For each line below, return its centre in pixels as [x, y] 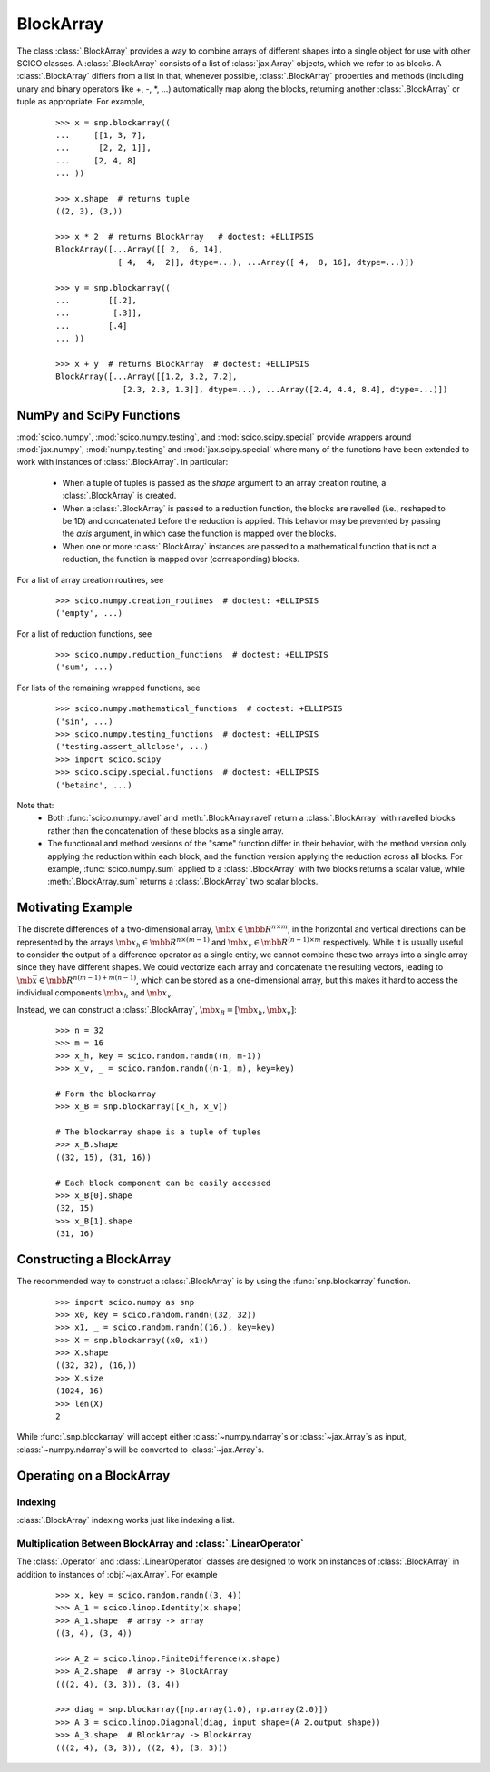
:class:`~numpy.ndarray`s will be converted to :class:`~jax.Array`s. [141, 1450]
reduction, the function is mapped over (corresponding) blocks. [181, 559]
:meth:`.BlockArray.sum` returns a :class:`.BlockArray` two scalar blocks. [183, 882]
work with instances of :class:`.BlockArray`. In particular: [122, 462]
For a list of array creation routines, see [90, 579]
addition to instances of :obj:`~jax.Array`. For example [117, 1574]
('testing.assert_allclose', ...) [132, 747]
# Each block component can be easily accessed [163, 1183]
